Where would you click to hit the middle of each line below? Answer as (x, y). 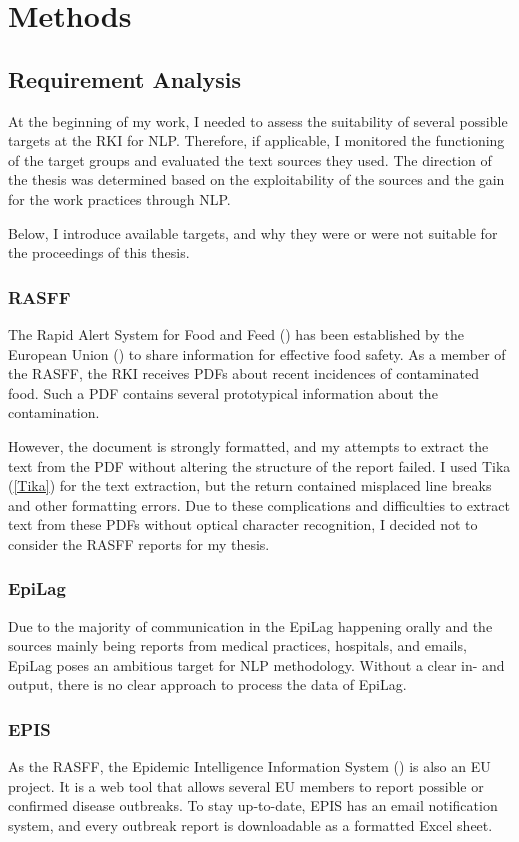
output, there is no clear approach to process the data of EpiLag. (207, 684)
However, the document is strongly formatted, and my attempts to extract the (248, 445)
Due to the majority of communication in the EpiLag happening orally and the (250, 625)
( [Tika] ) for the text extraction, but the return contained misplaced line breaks (250, 485)
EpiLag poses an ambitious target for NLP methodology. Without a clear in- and (256, 664)
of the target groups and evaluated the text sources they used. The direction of (250, 159)
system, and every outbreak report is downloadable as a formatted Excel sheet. (250, 825)
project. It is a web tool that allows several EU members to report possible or (246, 785)
